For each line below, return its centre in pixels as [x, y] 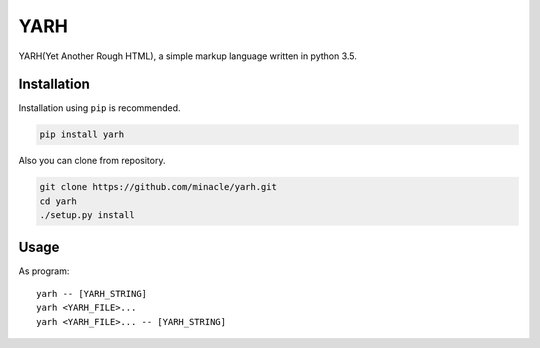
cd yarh [58, 201]
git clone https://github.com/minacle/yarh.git [158, 187]
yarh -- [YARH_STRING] [92, 294]
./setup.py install [87, 215]
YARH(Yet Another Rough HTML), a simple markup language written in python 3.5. [187, 56]
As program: [44, 271]
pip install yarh [82, 134]
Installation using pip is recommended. [99, 108]
